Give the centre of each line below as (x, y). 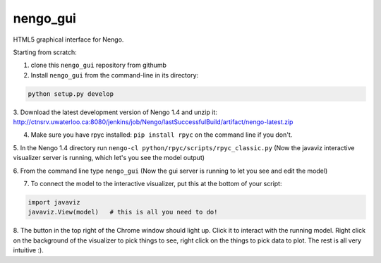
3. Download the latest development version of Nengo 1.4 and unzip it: (115, 112)
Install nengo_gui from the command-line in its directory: (115, 75)
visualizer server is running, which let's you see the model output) (109, 158)
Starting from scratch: (45, 52)
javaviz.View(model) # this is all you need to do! (123, 212)
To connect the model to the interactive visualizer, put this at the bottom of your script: (156, 184)
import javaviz (54, 202)
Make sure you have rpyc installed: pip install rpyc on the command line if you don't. (162, 135)
